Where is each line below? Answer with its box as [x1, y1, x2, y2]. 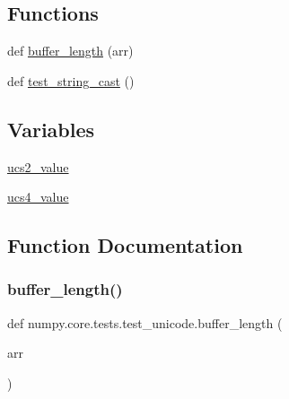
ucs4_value [7, 187, 69, 206]
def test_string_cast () [7, 71, 135, 90]
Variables [7, 115, 95, 143]
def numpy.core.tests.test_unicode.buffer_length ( [7, 313, 283, 332]
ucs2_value [7, 157, 69, 176]
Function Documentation [7, 231, 243, 259]
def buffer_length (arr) [7, 41, 134, 60]
